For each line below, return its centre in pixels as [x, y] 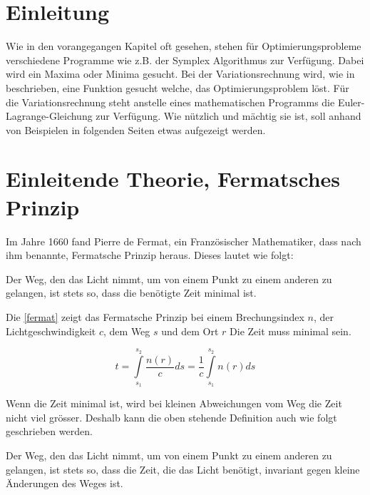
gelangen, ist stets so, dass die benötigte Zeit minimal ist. [131, 293]
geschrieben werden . [49, 431]
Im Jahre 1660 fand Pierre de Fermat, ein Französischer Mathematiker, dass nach [184, 241]
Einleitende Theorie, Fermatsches [173, 179]
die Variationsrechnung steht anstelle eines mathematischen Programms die [170, 102]
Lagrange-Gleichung [49, 116]
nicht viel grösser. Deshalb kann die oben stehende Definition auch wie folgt [171, 417]
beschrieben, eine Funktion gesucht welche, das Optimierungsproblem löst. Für [178, 87]
